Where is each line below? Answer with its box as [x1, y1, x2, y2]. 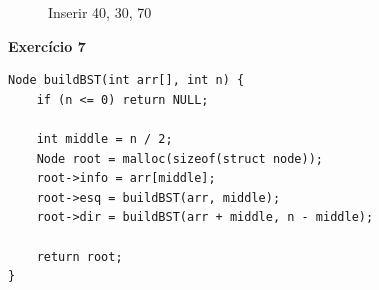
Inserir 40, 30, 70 [48, 2, 152, 22]
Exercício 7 [8, 35, 86, 56]
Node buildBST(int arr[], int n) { [8, 73, 245, 88]
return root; [36, 249, 123, 264]
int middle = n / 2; [36, 131, 173, 146]
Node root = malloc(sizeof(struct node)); [36, 151, 323, 166]
